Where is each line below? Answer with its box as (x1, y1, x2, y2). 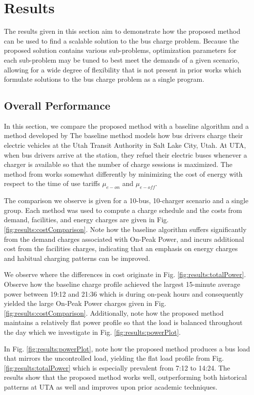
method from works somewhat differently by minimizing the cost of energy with (4, 168, 243, 179)
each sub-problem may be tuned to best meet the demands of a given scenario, (4, 54, 239, 65)
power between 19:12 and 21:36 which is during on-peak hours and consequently (4, 288, 244, 299)
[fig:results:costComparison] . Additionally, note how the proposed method (4, 307, 224, 318)
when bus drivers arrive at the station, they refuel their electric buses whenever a (4, 149, 247, 160)
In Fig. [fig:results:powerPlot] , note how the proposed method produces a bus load (4, 343, 250, 353)
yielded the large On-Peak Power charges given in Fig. (4, 298, 167, 308)
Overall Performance (4, 98, 110, 113)
